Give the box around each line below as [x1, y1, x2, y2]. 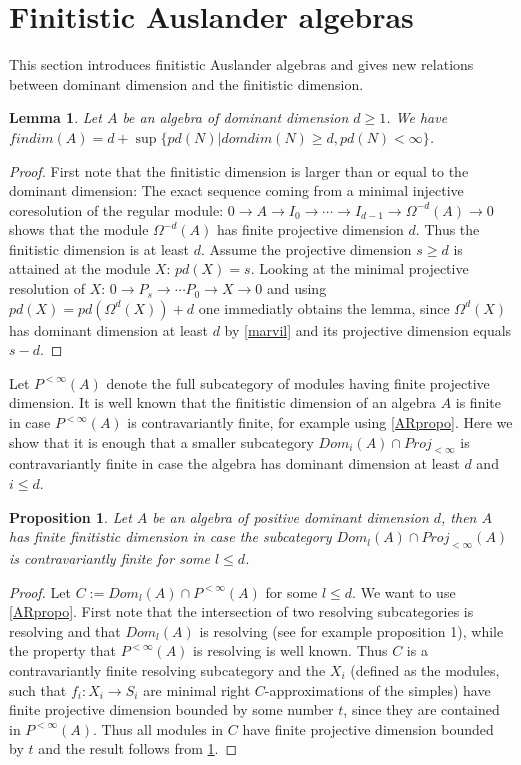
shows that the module [9, 219, 149, 240]
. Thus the [415, 219, 480, 240]
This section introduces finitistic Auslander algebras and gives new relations [9, 54, 474, 75]
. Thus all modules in [93, 718, 224, 739]
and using [266, 278, 327, 299]
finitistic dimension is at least [9, 238, 189, 259]
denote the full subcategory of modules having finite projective [106, 372, 490, 393]
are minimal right [143, 679, 251, 700]
